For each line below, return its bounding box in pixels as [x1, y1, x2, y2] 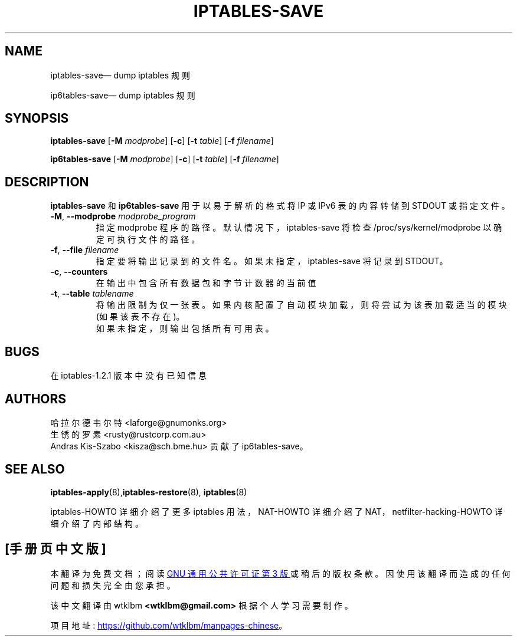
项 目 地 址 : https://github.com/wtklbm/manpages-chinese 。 [50, 620, 287, 630]
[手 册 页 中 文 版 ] [5, 541, 106, 557]
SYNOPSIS [5, 111, 69, 126]
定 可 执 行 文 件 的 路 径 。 [96, 234, 200, 245]
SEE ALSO [5, 462, 65, 477]
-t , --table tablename [50, 288, 134, 299]
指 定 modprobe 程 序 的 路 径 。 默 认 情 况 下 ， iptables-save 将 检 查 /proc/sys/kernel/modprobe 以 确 [96, 222, 502, 233]
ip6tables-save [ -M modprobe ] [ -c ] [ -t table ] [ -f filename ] [50, 154, 279, 165]
